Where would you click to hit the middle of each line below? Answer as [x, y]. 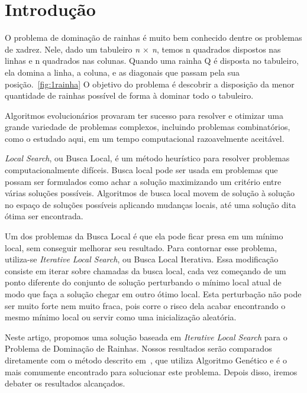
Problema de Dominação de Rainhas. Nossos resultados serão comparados [138, 348]
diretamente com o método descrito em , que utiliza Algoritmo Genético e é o [146, 360]
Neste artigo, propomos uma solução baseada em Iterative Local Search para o [146, 337]
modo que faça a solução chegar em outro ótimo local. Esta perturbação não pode [153, 294]
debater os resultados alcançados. [65, 383]
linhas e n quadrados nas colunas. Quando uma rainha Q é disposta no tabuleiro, [152, 61]
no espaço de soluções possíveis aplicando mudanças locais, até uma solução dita [151, 204]
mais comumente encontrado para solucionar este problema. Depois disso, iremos [151, 371]
